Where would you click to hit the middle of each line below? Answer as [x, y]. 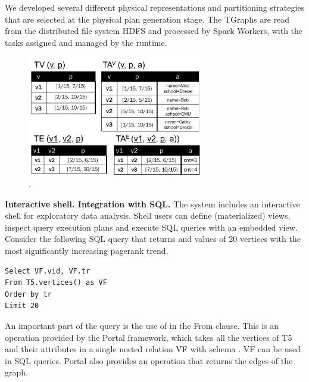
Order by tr [28, 294]
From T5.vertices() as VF [56, 283]
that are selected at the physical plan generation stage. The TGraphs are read [147, 19]
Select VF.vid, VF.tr [48, 271]
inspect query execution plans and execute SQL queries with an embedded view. [151, 227]
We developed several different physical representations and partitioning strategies [155, 7]
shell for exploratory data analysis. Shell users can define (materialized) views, [148, 215]
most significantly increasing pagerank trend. [87, 251]
